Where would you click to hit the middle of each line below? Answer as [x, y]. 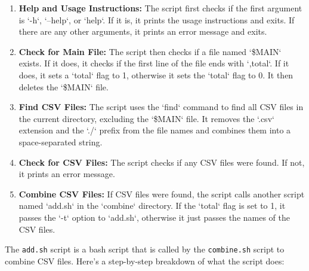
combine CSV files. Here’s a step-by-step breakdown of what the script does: [145, 261]
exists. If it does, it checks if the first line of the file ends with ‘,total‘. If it [154, 63]
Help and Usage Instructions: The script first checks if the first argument [160, 8]
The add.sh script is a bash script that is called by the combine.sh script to [145, 249]
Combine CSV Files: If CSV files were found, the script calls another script [162, 194]
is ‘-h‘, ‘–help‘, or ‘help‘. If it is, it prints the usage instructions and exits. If [157, 19]
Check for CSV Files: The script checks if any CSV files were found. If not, [162, 162]
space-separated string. [61, 141]
